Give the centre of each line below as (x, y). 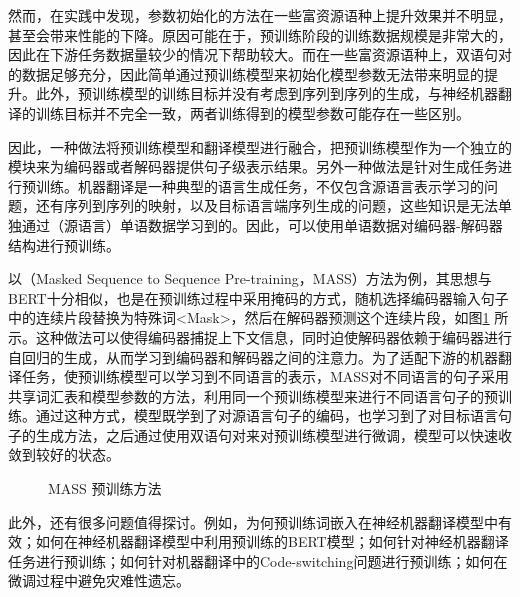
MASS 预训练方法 (105, 488)
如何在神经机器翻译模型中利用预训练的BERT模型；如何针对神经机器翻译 (272, 541)
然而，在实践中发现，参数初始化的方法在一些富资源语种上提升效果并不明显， (260, 15)
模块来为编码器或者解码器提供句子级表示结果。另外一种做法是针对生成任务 (253, 166)
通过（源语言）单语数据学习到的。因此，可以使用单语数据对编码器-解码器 (262, 224)
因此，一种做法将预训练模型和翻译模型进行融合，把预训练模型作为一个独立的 (260, 146)
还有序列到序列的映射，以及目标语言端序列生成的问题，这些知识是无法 (266, 205)
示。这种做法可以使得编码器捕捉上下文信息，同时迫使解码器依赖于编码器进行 (260, 336)
